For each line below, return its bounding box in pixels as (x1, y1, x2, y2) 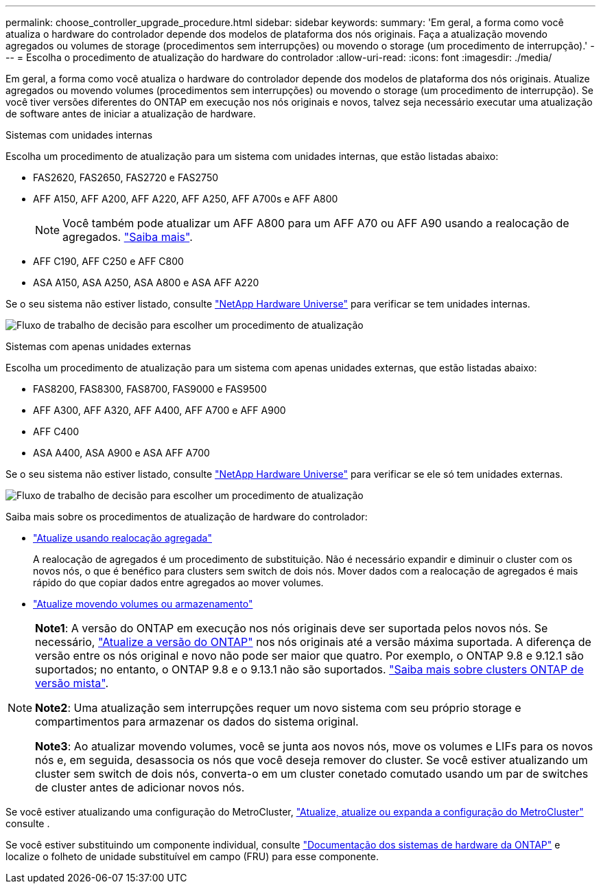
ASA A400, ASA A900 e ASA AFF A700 (33, 447, 210, 459)
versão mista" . (35, 676, 108, 690)
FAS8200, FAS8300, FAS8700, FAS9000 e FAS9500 (33, 383, 267, 395)
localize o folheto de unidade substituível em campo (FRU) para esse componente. (5, 851, 379, 862)
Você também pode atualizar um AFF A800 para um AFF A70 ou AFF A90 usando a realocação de (62, 216, 569, 230)
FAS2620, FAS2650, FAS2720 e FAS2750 (33, 172, 219, 183)
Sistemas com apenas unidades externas (5, 340, 191, 352)
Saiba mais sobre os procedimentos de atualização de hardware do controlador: (5, 511, 368, 522)
